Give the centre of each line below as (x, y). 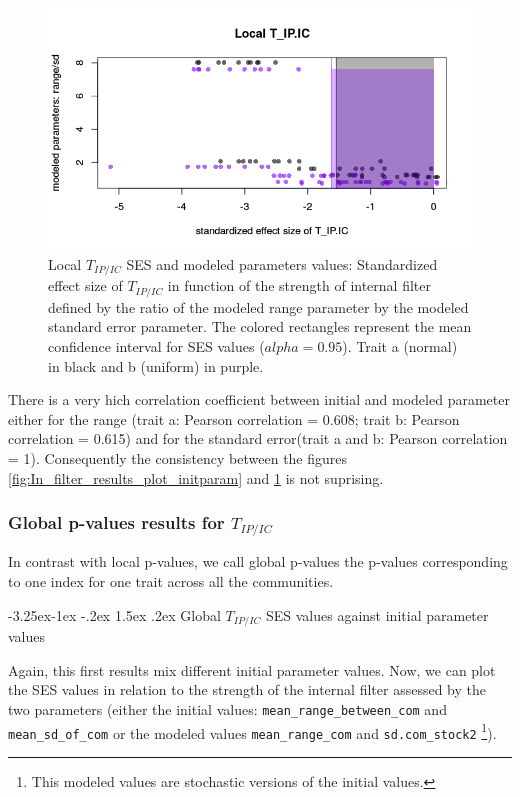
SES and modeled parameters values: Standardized (282, 263)
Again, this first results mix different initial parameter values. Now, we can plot (252, 669)
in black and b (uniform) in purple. (156, 365)
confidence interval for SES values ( (156, 345)
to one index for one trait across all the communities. (171, 581)
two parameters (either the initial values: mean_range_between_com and (227, 708)
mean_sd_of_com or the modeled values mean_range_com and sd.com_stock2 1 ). (252, 731)
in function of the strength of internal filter (299, 285)
